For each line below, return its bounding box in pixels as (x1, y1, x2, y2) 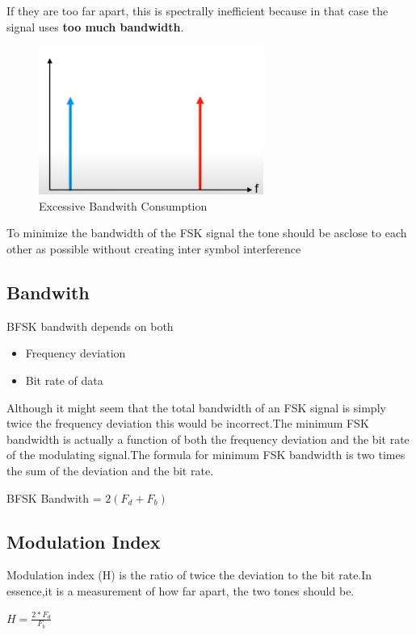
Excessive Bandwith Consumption (39, 197, 208, 214)
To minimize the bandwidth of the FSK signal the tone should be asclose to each (6, 224, 407, 241)
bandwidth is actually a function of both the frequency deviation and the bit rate (6, 430, 410, 447)
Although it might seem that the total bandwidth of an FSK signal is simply (6, 399, 386, 416)
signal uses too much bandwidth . (6, 18, 184, 35)
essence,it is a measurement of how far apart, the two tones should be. (6, 582, 355, 599)
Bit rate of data (25, 371, 103, 388)
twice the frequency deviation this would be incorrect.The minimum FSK (6, 415, 369, 432)
